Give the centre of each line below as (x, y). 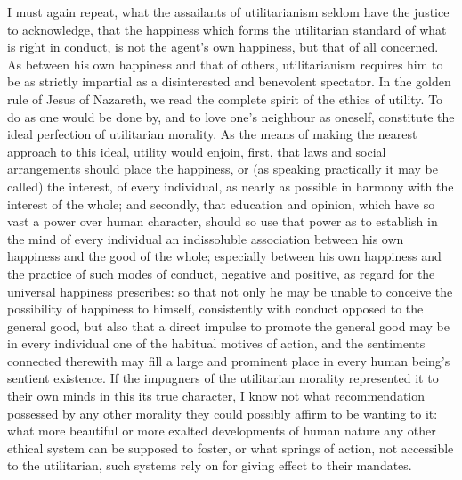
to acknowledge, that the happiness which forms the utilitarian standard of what (227, 29)
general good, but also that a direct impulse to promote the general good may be (228, 325)
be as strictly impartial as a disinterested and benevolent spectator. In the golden (229, 81)
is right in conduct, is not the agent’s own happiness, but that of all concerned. (223, 47)
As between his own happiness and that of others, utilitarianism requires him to (225, 64)
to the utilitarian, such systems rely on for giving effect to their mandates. (210, 465)
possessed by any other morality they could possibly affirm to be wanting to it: (223, 413)
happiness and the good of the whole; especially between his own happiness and (224, 256)
